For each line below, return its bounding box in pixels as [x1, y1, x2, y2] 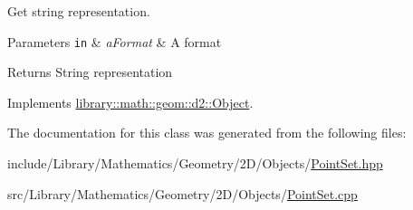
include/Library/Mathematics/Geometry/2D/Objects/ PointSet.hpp [7, 154, 383, 173]
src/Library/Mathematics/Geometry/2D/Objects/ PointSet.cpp [7, 184, 358, 203]
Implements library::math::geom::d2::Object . [7, 92, 254, 111]
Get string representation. [7, 2, 150, 20]
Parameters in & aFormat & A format [7, 32, 222, 51]
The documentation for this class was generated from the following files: [7, 123, 407, 142]
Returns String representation [7, 62, 173, 81]
